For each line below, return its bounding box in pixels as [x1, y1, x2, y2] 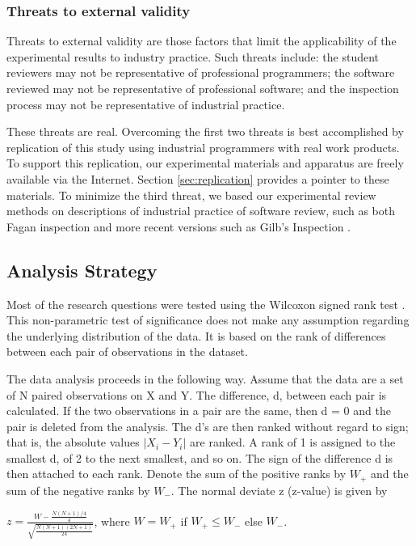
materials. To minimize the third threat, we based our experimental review [6, 186, 376, 203]
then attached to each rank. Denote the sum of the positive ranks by [6, 465, 347, 482]
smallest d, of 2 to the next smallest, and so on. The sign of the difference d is [6, 449, 393, 466]
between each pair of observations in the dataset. [6, 343, 248, 360]
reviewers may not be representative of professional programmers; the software [6, 64, 395, 81]
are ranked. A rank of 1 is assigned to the [190, 434, 396, 451]
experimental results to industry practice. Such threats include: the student [6, 48, 380, 65]
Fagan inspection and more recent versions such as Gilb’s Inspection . [6, 218, 351, 235]
